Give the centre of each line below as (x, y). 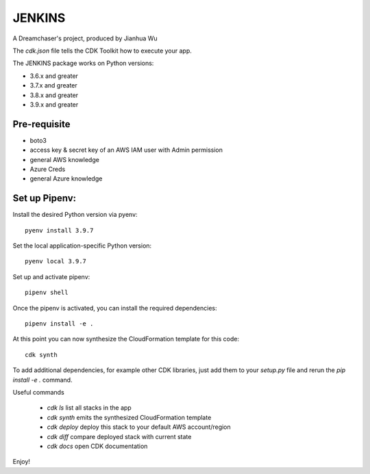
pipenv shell (47, 293)
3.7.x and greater (54, 85)
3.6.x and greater (54, 76)
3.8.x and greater (54, 95)
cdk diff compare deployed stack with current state (119, 436)
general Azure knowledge (66, 179)
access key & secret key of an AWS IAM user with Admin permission (126, 150)
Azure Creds (48, 169)
